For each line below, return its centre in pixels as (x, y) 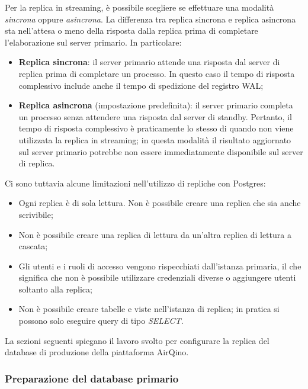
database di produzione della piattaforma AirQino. (97, 352)
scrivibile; (36, 214)
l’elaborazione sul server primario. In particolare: (93, 42)
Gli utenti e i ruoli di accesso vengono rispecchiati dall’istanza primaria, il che (160, 266)
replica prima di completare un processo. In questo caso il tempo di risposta (157, 73)
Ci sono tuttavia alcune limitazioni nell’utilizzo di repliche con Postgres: (135, 183)
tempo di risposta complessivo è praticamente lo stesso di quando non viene (156, 128)
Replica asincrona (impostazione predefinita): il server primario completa (156, 105)
